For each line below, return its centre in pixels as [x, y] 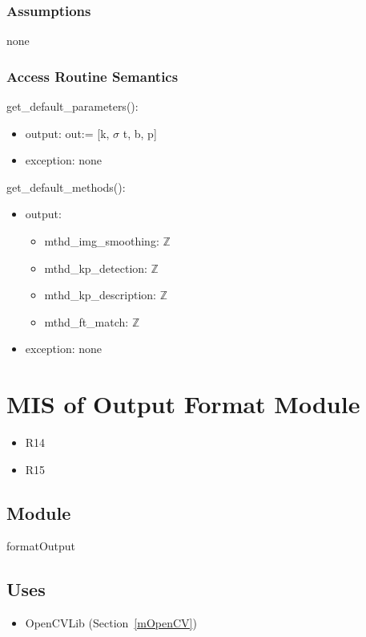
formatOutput [41, 546]
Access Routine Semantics [93, 76]
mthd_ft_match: [86, 321]
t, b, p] [140, 133]
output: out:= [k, [67, 133]
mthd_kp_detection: [96, 268]
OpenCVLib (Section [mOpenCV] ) [111, 623]
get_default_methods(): [66, 187]
